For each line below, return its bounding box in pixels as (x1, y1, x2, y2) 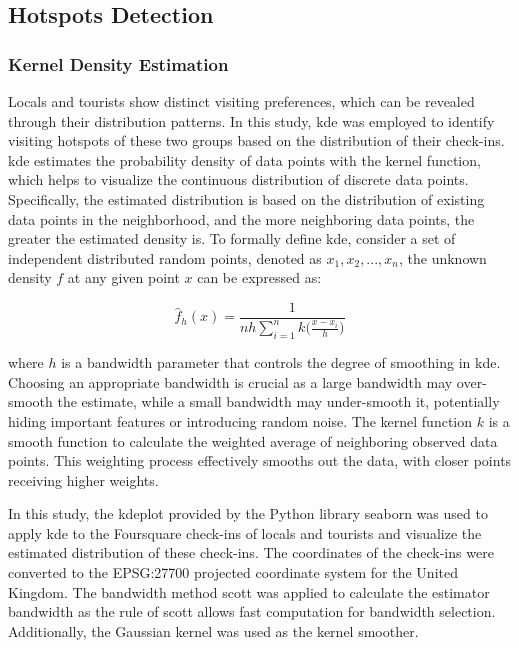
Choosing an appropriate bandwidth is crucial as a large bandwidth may (8, 371, 453, 392)
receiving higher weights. (8, 469, 159, 490)
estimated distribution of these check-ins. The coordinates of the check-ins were (8, 542, 494, 563)
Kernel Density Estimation (8, 51, 229, 76)
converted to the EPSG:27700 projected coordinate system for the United (8, 562, 458, 583)
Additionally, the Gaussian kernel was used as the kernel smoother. (8, 620, 419, 641)
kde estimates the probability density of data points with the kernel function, (8, 149, 481, 170)
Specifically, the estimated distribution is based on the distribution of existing (8, 188, 485, 209)
